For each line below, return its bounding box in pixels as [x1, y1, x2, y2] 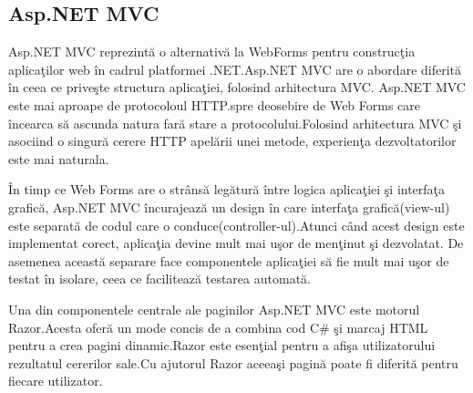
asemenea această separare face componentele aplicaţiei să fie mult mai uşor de [8, 251, 449, 270]
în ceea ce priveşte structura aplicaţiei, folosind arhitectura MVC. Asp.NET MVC [8, 78, 466, 97]
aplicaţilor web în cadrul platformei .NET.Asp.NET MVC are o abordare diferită [8, 59, 462, 78]
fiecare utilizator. [8, 371, 103, 390]
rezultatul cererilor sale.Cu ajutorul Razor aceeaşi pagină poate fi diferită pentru [8, 353, 458, 372]
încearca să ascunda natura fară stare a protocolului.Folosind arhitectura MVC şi [8, 113, 462, 132]
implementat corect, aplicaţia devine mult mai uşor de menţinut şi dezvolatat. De [8, 233, 464, 253]
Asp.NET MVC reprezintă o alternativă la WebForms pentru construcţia [8, 42, 416, 61]
